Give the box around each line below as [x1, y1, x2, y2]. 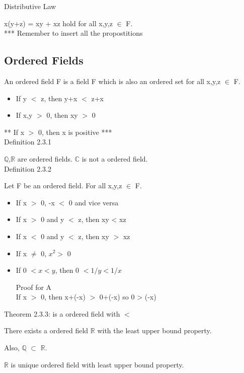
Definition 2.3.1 [4, 136, 51, 147]
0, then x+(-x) [41, 291, 86, 302]
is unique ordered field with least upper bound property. [11, 359, 184, 369]
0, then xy [46, 110, 78, 120]
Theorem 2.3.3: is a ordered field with [4, 308, 120, 319]
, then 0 [55, 265, 79, 275]
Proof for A [16, 281, 52, 292]
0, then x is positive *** [38, 126, 112, 137]
